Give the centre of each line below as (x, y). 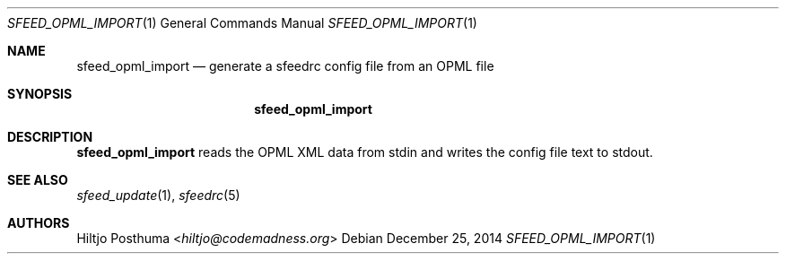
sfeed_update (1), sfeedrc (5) (158, 195)
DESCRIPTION (50, 137)
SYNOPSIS (40, 94)
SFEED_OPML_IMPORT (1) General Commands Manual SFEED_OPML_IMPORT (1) (242, 23)
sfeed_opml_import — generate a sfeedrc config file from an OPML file (285, 66)
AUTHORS (39, 223)
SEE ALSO (38, 180)
